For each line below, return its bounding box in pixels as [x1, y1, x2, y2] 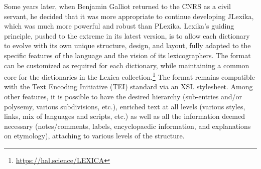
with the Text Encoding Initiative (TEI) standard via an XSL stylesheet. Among [4, 81, 253, 92]
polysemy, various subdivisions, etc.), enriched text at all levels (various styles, [4, 101, 245, 111]
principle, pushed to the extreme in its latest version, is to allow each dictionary [4, 30, 250, 41]
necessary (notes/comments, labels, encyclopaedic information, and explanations [4, 120, 251, 131]
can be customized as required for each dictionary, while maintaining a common [4, 60, 249, 70]
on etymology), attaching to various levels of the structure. [4, 130, 185, 141]
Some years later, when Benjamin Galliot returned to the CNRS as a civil [4, 1, 231, 11]
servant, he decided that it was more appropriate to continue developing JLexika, [4, 11, 254, 21]
